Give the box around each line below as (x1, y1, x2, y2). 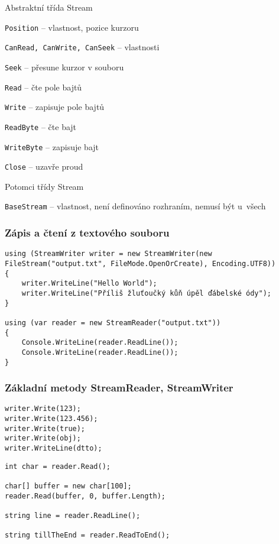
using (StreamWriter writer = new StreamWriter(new (5, 250, 212, 258)
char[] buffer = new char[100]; (5, 482, 132, 490)
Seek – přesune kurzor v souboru (5, 60, 124, 73)
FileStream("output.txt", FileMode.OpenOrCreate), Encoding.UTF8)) (5, 259, 276, 268)
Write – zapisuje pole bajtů (5, 101, 105, 113)
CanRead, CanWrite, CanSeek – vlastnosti (5, 41, 160, 53)
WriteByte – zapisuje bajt (5, 140, 99, 153)
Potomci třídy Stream (5, 180, 84, 192)
